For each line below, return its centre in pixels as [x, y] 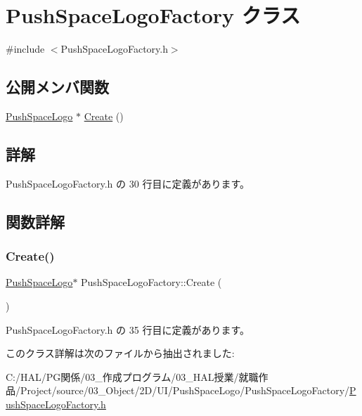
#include [25, 49]
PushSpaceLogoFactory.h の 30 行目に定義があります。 [128, 183]
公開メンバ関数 [57, 87]
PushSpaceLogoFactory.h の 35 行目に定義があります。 [128, 329]
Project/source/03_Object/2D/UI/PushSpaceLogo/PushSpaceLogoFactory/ [185, 390]
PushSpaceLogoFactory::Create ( [151, 282]
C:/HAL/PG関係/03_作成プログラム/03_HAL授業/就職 [132, 376]
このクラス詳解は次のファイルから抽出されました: [120, 353]
